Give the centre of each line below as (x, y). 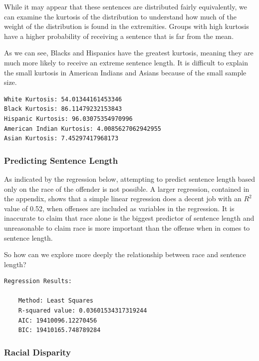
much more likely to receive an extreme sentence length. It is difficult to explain (126, 62)
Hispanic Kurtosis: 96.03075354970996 (68, 119)
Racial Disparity (37, 352)
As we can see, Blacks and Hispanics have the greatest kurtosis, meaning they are (129, 53)
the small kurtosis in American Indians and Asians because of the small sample (125, 72)
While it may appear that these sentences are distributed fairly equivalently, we (126, 6)
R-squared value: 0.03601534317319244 (83, 311)
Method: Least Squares (56, 301)
